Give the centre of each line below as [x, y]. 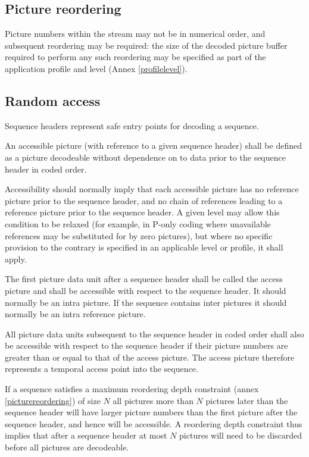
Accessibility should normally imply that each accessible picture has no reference [152, 189]
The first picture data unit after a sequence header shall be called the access [144, 279]
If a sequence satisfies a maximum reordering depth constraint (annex [132, 389]
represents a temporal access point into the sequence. [102, 369]
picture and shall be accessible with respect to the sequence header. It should [146, 290]
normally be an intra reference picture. [75, 314]
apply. [16, 259]
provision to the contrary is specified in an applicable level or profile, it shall [144, 247]
